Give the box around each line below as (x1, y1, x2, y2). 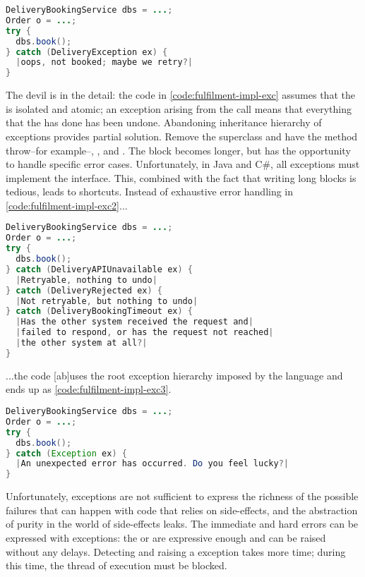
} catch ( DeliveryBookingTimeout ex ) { (6, 306, 193, 317)
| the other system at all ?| (16, 338, 148, 348)
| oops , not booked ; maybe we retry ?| (16, 57, 193, 68)
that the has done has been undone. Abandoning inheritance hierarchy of (6, 115, 322, 130)
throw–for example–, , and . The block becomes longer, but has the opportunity (6, 142, 351, 157)
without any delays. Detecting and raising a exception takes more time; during (6, 544, 346, 559)
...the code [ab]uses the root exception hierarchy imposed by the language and (6, 368, 343, 382)
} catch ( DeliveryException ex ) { (6, 47, 168, 57)
